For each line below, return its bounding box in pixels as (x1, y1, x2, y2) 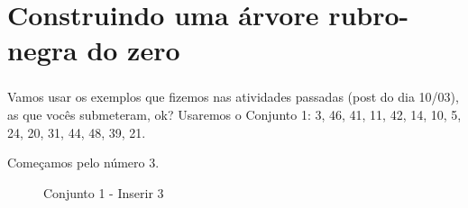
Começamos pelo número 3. (7, 153, 160, 172)
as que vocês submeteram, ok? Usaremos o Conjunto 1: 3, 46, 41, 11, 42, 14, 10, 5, (7, 105, 462, 124)
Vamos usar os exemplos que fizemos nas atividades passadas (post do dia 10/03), (7, 87, 459, 106)
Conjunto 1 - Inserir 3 (43, 183, 164, 202)
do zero (87, 32, 180, 68)
